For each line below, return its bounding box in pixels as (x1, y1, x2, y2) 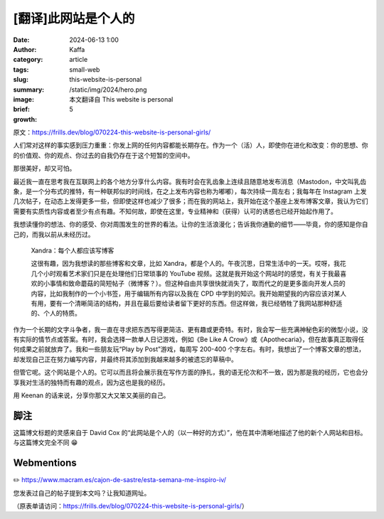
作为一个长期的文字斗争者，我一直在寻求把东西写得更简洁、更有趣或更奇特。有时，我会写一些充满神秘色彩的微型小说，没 (13, 325, 368, 333)
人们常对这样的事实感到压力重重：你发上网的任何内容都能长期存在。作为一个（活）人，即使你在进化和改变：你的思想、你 (13, 141, 368, 149)
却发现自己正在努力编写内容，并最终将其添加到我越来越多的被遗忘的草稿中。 (13, 355, 238, 363)
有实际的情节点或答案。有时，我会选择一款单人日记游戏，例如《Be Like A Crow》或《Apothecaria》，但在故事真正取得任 (13, 335, 365, 344)
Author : (13, 45, 37, 53)
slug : (13, 75, 28, 84)
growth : (13, 114, 38, 124)
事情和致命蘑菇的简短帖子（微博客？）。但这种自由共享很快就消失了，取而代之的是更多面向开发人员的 (49, 279, 346, 288)
